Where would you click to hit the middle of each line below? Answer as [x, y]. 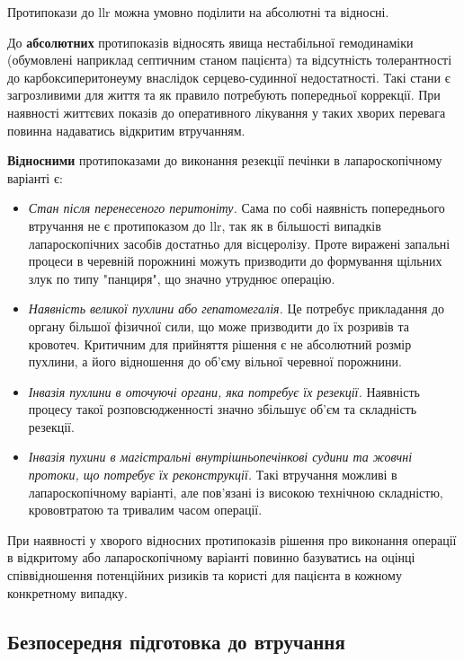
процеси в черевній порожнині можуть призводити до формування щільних [235, 261]
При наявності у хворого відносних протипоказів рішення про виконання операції [232, 539]
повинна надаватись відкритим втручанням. [126, 130]
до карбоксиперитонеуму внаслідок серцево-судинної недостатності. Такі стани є [229, 77]
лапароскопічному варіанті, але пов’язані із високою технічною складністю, [236, 492]
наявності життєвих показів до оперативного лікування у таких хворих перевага [227, 112]
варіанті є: [35, 177]
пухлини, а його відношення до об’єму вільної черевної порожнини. [215, 361]
